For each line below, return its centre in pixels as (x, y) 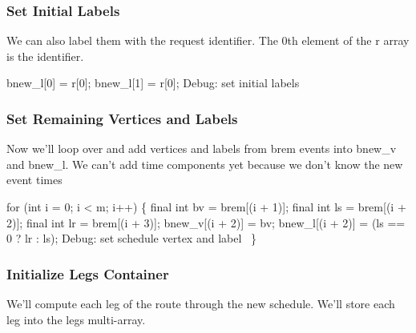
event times (34, 180)
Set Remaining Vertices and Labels (122, 118)
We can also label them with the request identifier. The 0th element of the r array (208, 40)
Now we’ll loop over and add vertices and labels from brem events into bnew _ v (202, 148)
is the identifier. (45, 56)
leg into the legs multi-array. (76, 319)
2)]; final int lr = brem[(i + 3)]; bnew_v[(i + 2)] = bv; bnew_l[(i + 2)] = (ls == (206, 222)
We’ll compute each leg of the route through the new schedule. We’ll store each (201, 303)
